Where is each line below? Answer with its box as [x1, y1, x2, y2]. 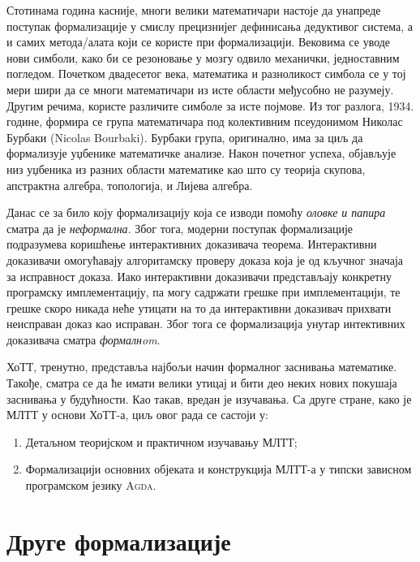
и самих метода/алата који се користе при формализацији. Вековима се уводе [6, 33, 391, 50]
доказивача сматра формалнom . [6, 331, 161, 348]
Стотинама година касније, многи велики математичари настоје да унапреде [6, 2, 381, 18]
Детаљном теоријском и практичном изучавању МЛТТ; [25, 433, 298, 450]
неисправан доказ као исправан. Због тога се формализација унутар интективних [6, 315, 405, 332]
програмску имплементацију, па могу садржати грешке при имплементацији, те [6, 283, 401, 300]
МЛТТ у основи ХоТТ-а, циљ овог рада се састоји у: [6, 406, 268, 423]
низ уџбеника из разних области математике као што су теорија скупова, [6, 160, 366, 177]
